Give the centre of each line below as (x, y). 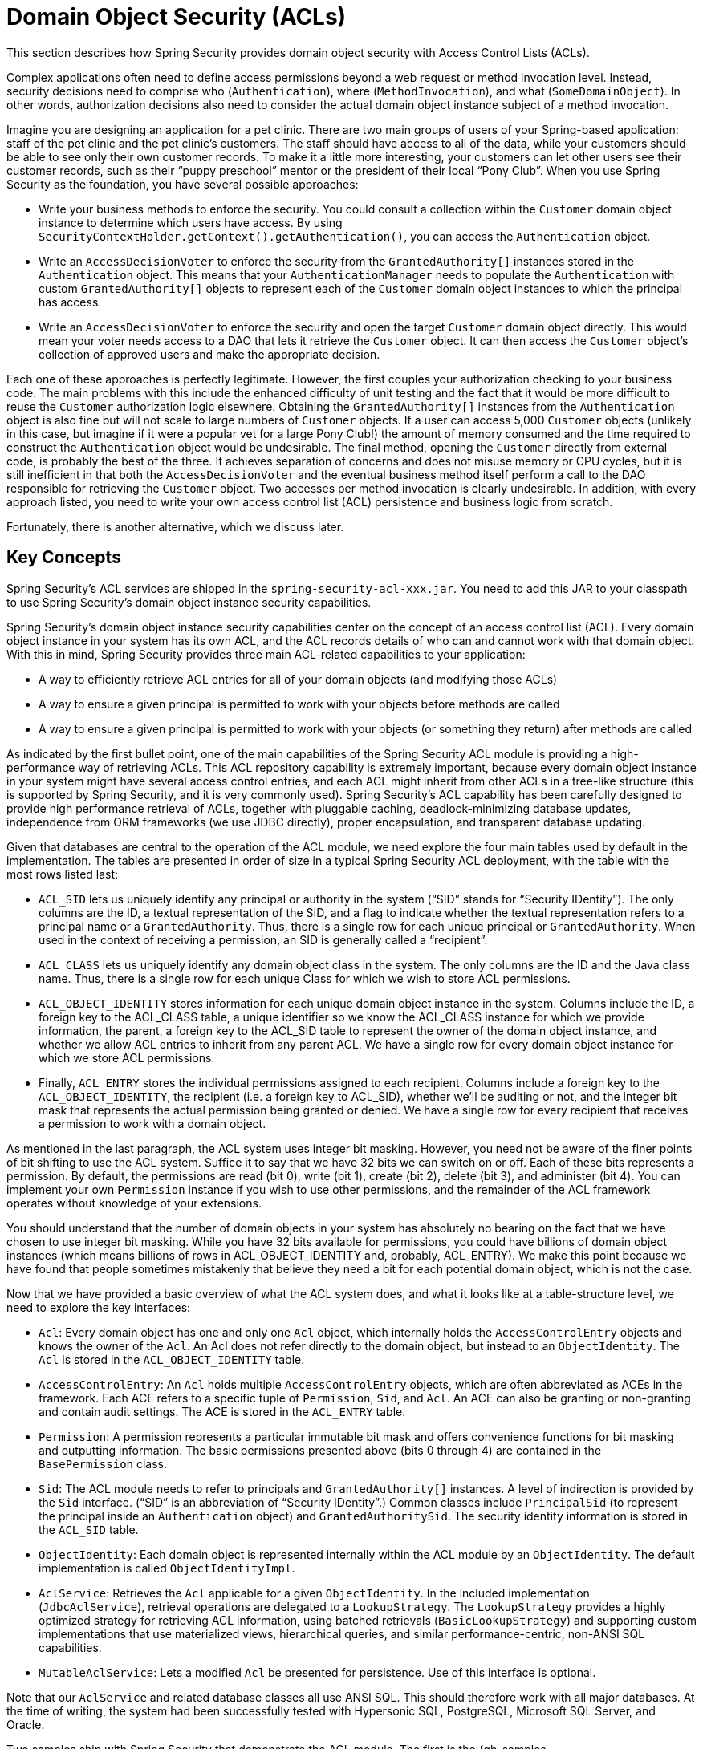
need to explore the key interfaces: (99, 1307)
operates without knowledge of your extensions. (134, 1203)
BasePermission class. (103, 1463)
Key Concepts (64, 558)
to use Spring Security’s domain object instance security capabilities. (189, 602)
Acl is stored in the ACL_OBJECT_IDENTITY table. (172, 1359)
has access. (70, 302)
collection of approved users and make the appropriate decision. (209, 354)
